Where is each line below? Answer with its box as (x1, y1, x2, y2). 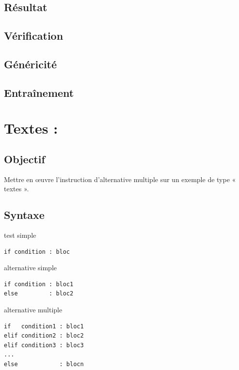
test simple (4, 230, 36, 240)
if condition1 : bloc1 (4, 323, 84, 330)
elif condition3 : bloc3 (4, 341, 84, 349)
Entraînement (4, 85, 74, 100)
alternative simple (4, 262, 57, 273)
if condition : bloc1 (4, 280, 74, 288)
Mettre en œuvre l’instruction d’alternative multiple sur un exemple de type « (4, 174, 236, 184)
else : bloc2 (4, 290, 74, 297)
